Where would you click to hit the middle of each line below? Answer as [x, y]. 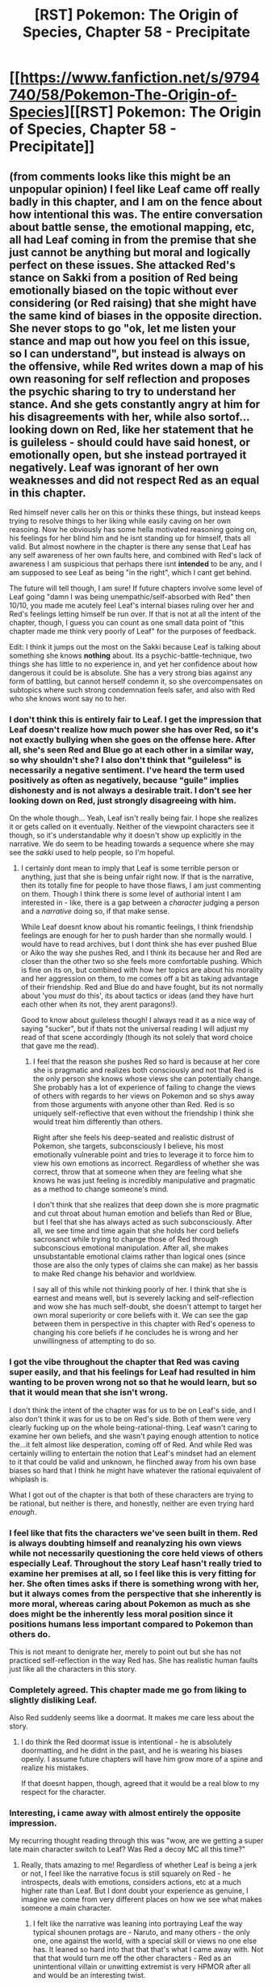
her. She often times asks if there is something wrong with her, [134, 1583]
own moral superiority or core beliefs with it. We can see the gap [140, 1315]
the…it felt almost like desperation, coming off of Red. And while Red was [131, 1444]
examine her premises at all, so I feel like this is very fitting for [133, 1573]
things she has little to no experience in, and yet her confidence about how [134, 664]
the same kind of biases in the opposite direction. [136, 315]
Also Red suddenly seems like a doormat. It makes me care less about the [132, 1718]
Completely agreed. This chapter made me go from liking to [128, 1690]
